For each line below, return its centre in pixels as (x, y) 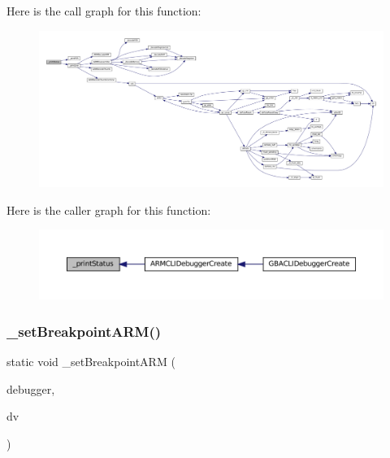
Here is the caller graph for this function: (109, 209)
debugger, (31, 388)
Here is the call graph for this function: (104, 11)
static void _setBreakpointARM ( (91, 362)
